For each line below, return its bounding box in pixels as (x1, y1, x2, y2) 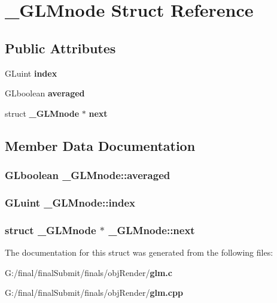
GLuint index (5, 66, 57, 79)
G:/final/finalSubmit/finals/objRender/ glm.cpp (5, 286, 183, 299)
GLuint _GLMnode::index (5, 195, 136, 210)
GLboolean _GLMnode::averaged (5, 168, 171, 183)
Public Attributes (5, 38, 116, 57)
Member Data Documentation (5, 136, 196, 154)
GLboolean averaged (5, 87, 85, 99)
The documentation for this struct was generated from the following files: (5, 246, 273, 259)
